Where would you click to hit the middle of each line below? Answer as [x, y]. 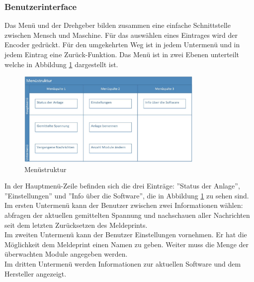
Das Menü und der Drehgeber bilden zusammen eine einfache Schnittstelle [118, 25]
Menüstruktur [45, 169]
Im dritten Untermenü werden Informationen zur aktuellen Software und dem [123, 264]
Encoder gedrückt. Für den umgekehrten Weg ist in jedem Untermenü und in [122, 45]
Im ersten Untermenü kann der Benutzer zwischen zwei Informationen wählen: [124, 205]
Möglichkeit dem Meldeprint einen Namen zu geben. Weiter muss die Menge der [127, 244]
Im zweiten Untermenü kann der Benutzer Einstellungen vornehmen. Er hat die [126, 235]
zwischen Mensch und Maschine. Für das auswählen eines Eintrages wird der [121, 35]
